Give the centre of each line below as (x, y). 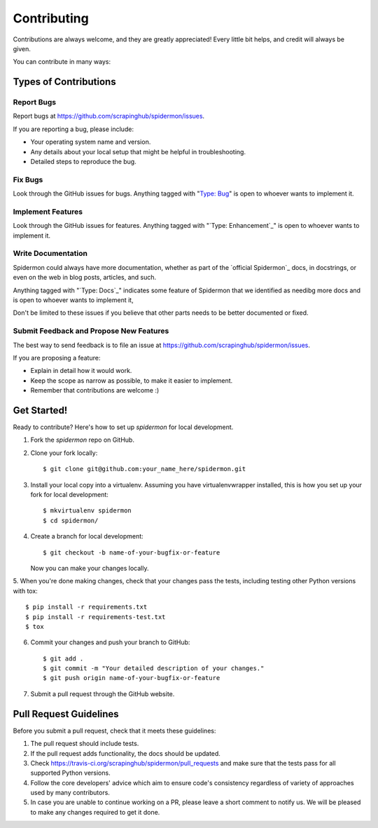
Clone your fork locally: (64, 453)
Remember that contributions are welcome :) (95, 391)
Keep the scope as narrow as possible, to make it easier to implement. (132, 380)
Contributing (51, 18)
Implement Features (48, 212)
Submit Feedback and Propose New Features (91, 331)
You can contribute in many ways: (62, 62)
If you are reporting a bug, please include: (73, 129)
